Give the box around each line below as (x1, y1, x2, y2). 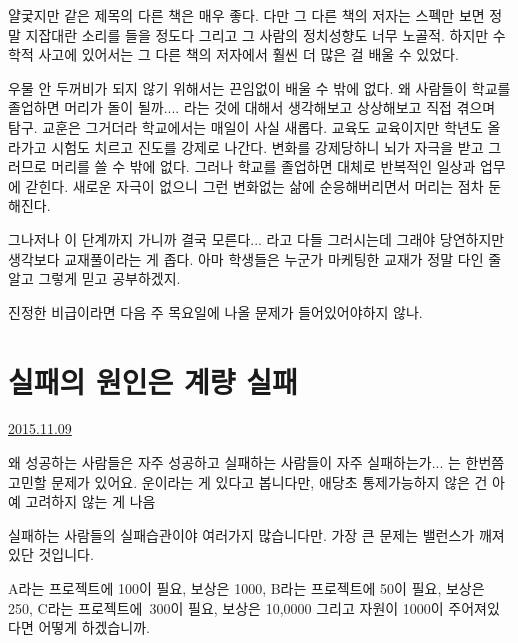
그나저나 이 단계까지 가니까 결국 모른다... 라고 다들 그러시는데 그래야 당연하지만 (8, 228, 505, 249)
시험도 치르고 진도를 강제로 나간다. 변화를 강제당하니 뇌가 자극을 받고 (51, 136, 484, 157)
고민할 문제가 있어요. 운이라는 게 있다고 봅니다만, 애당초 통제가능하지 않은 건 (8, 471, 488, 492)
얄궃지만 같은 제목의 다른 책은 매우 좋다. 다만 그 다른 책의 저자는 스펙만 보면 (8, 5, 485, 25)
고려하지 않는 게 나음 (25, 491, 156, 512)
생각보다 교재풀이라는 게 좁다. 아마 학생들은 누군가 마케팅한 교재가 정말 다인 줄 (8, 248, 502, 269)
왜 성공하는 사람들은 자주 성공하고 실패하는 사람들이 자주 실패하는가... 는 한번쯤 (8, 452, 505, 473)
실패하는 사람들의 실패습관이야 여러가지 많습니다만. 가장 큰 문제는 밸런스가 (8, 524, 475, 545)
